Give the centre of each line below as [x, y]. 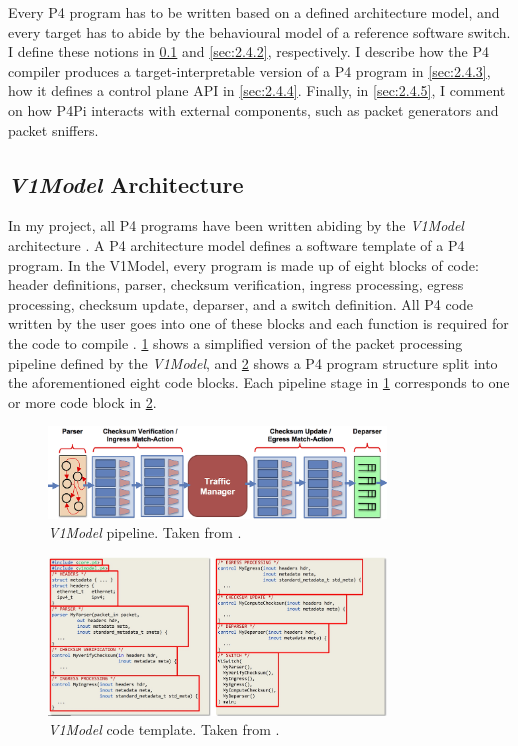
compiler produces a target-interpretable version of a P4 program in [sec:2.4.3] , [249, 70]
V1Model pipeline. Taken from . [145, 532]
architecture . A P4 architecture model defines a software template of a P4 [236, 244]
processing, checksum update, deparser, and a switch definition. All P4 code [241, 303]
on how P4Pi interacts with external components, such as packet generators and [253, 109]
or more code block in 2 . [82, 401]
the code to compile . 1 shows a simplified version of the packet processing [235, 342]
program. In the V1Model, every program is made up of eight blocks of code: [243, 264]
